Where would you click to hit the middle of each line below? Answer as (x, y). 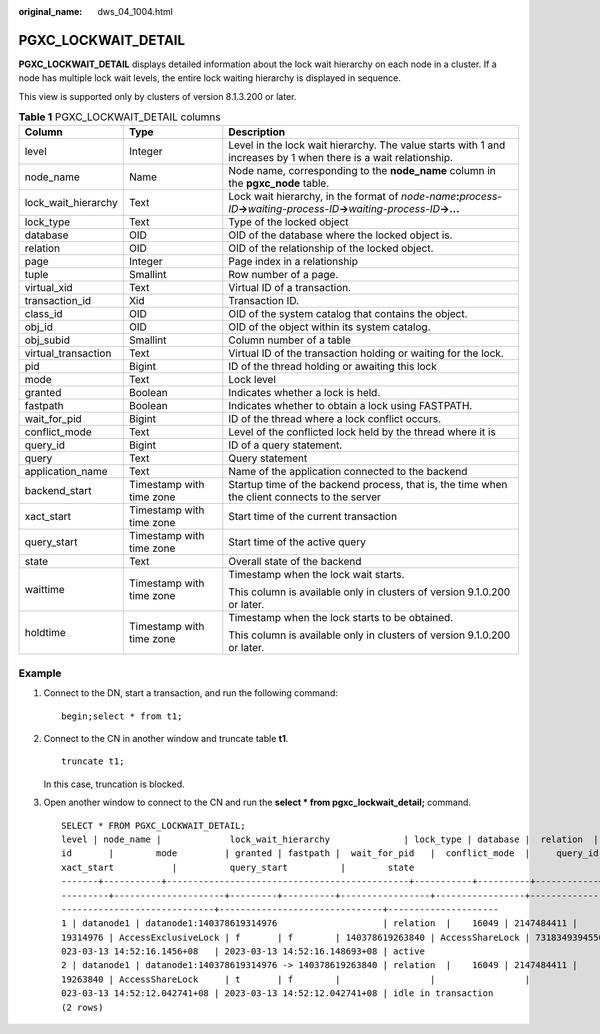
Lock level (252, 380)
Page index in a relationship (293, 262)
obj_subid (47, 340)
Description (256, 132)
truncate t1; (93, 761)
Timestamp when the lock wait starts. (316, 575)
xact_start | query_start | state (238, 867)
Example (40, 673)
